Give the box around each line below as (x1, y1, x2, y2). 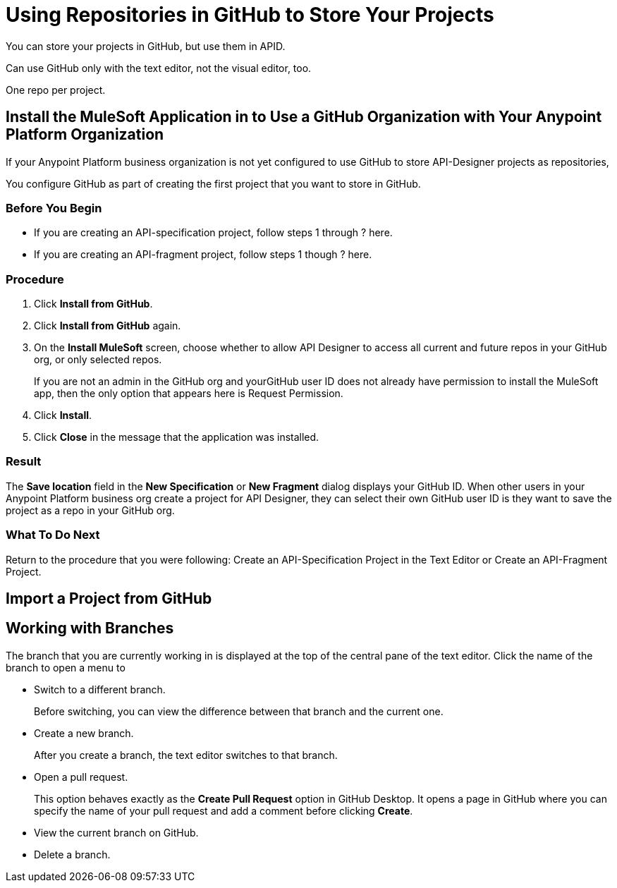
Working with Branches (6, 619, 174, 638)
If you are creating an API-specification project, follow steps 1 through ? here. (34, 226, 393, 239)
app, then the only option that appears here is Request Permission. (34, 387, 343, 400)
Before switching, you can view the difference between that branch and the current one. (34, 705, 444, 717)
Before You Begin (6, 200, 102, 215)
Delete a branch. (34, 848, 111, 860)
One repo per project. (6, 83, 106, 96)
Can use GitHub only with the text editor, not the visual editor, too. (6, 61, 312, 74)
